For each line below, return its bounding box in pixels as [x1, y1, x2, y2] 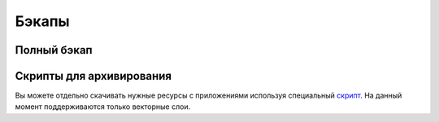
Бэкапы [15, 12, 70, 30]
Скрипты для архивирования [15, 69, 172, 83]
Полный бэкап [15, 43, 93, 57]
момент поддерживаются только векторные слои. [15, 102, 191, 111]
